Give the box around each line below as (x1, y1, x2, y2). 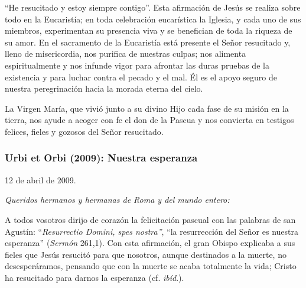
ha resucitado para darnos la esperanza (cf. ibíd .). (5, 271, 184, 283)
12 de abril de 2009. (5, 173, 76, 186)
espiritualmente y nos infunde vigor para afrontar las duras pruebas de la (5, 59, 269, 71)
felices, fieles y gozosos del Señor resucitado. (5, 125, 164, 137)
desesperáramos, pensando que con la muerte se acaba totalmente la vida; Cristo (5, 260, 297, 272)
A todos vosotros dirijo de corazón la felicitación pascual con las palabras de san (5, 213, 296, 225)
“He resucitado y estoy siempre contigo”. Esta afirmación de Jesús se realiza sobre (5, 1, 301, 13)
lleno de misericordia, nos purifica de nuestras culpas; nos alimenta (5, 47, 246, 60)
